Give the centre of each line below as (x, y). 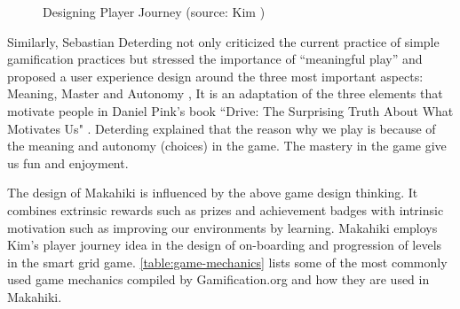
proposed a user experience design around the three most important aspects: (215, 76)
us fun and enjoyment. (68, 162)
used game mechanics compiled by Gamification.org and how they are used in (218, 279)
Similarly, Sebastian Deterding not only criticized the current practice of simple (223, 41)
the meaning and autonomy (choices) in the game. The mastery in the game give (227, 146)
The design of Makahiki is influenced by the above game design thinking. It (213, 193)
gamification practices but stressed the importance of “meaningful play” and (215, 59)
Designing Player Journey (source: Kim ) (154, 12)
